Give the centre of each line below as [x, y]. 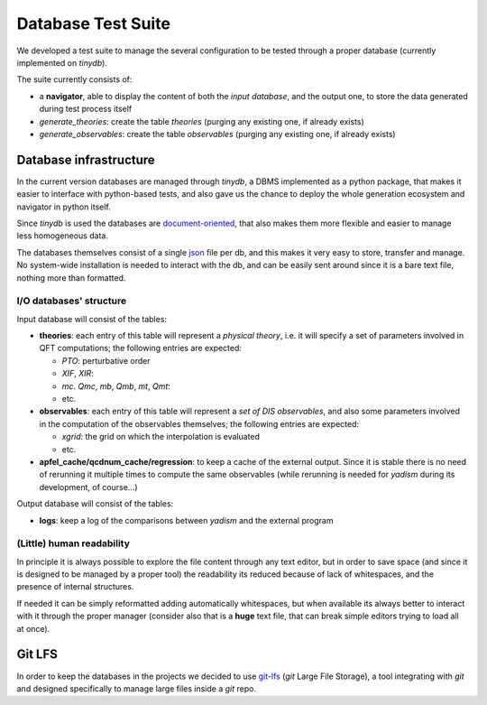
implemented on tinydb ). [62, 62]
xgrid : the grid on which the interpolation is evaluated [161, 437]
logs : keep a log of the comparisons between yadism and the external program [186, 520]
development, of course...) [89, 487]
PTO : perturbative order [106, 360]
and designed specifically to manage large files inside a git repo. [137, 688]
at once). [33, 628]
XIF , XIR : [78, 374]
